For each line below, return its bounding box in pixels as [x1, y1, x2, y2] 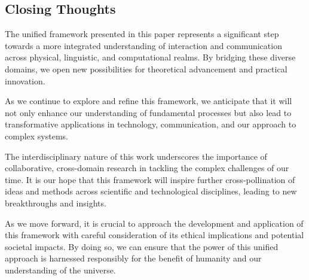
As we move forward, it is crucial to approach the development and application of [5, 217, 304, 229]
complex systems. [5, 129, 68, 142]
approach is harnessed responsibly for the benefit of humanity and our [5, 252, 262, 264]
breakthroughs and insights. [5, 196, 106, 209]
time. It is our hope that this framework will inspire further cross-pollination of [5, 173, 295, 185]
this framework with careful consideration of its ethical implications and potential [5, 229, 304, 241]
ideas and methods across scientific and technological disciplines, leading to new [5, 185, 297, 197]
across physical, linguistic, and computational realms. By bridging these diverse [5, 51, 296, 63]
